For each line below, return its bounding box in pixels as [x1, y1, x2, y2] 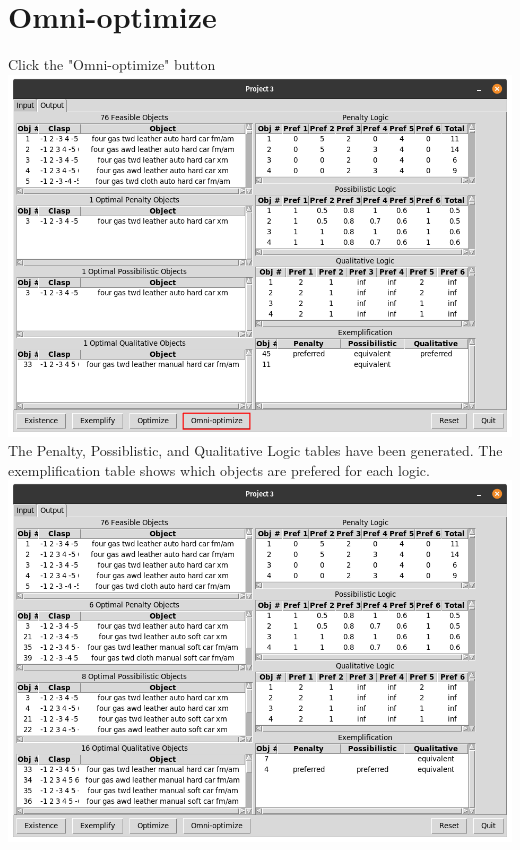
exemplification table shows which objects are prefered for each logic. [8, 459, 430, 480]
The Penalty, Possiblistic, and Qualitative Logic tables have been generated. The [8, 440, 503, 461]
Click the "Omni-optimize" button [8, 54, 216, 75]
